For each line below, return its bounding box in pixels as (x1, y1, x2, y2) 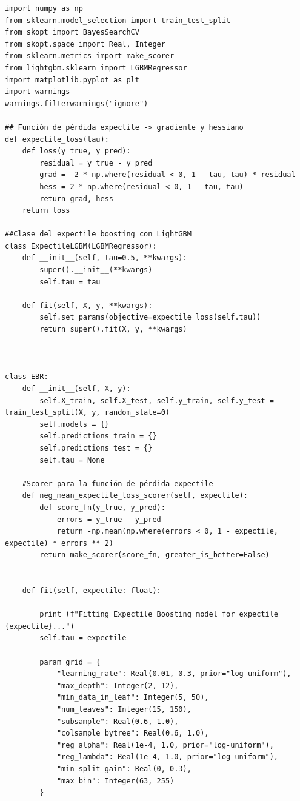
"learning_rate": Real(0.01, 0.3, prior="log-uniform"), (56, 669, 292, 679)
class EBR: (5, 372, 48, 381)
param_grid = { (39, 657, 101, 666)
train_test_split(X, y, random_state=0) (5, 408, 170, 417)
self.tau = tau (39, 277, 101, 286)
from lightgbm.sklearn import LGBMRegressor (5, 63, 187, 72)
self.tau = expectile (39, 634, 127, 643)
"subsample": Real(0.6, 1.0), (56, 717, 179, 726)
